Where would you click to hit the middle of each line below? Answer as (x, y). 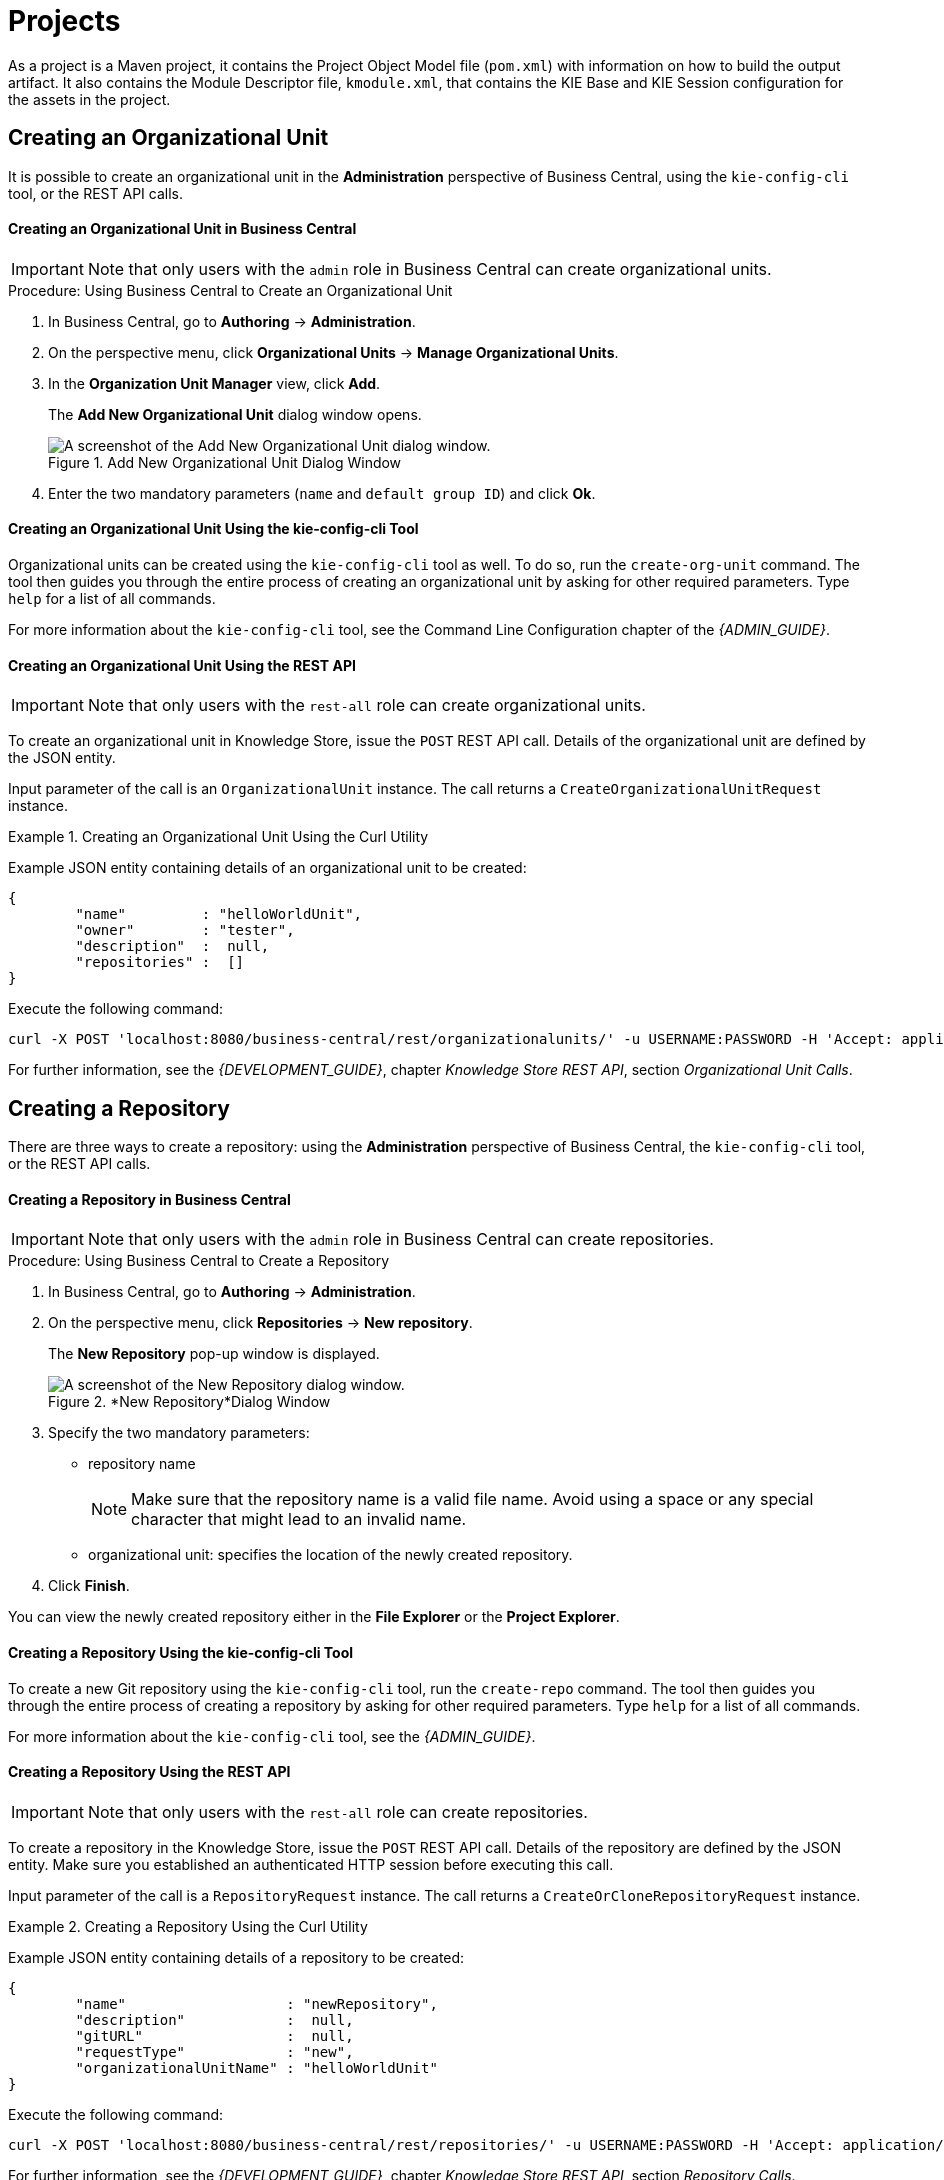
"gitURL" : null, (214, 2035)
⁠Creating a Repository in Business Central (149, 1199)
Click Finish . (89, 1586)
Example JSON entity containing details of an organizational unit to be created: (267, 868)
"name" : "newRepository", (256, 2003)
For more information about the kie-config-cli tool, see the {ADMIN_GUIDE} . (272, 1736)
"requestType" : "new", (214, 2051)
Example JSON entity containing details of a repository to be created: (236, 1957)
